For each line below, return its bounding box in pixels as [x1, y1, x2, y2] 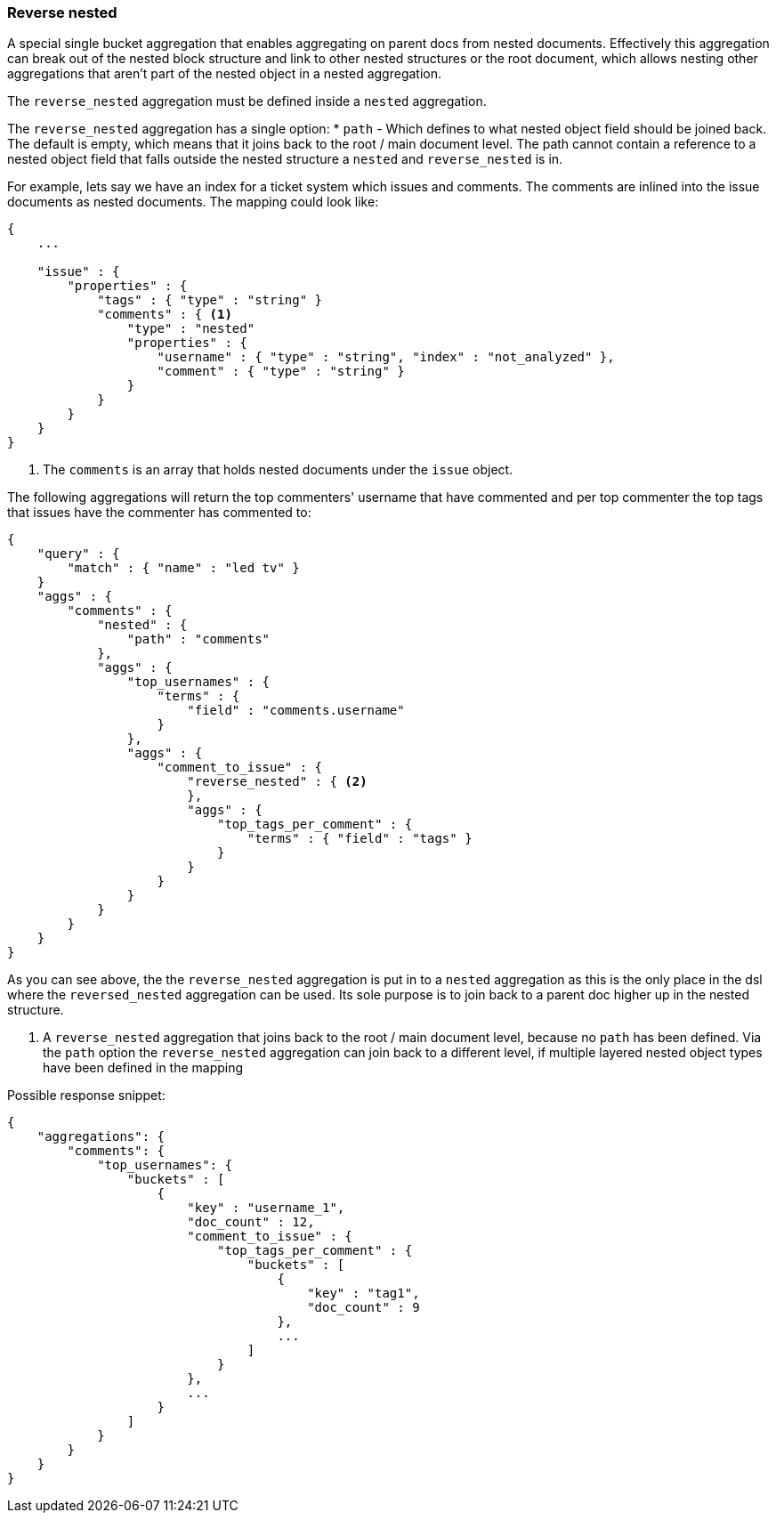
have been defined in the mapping [43, 1060, 244, 1076]
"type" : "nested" [126, 321, 255, 336]
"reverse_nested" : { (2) [187, 774, 368, 789]
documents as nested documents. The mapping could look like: [7, 194, 379, 210]
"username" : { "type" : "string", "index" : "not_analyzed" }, [157, 350, 615, 365]
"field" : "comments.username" [187, 703, 405, 718]
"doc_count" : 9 [307, 1300, 420, 1315]
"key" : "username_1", [187, 1201, 345, 1216]
